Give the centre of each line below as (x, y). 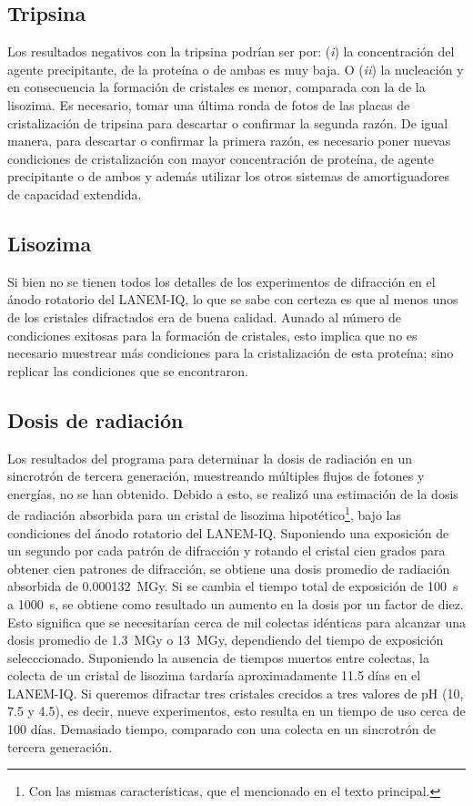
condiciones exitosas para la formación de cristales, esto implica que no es (212, 335)
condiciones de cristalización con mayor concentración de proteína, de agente (221, 158)
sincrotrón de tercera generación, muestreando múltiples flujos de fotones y (216, 476)
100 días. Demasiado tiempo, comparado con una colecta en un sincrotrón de (222, 729)
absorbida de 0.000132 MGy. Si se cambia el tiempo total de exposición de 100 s (233, 586)
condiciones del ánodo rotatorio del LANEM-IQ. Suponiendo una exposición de (228, 532)
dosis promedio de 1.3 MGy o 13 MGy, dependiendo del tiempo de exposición (226, 640)
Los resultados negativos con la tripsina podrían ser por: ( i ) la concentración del (231, 51)
